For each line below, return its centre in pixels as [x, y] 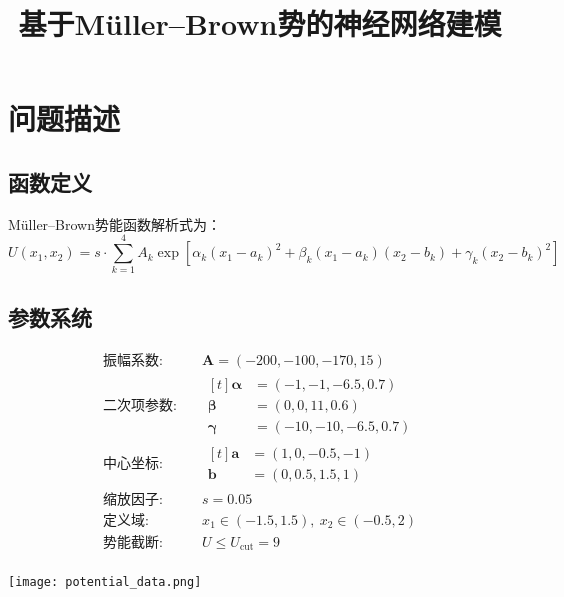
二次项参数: [140, 405]
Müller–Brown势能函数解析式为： [115, 223]
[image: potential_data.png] [105, 581]
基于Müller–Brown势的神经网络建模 [260, 23]
